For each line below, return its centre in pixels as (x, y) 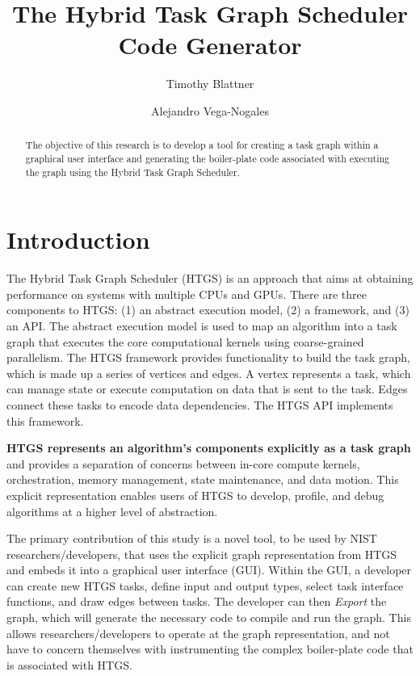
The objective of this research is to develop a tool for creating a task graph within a (202, 145)
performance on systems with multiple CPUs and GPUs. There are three (187, 294)
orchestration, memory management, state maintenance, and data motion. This (203, 479)
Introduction (78, 239)
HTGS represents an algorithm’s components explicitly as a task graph (209, 448)
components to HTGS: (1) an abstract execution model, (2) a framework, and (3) (208, 310)
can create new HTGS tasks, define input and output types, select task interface (205, 585)
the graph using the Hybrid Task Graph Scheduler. (132, 172)
